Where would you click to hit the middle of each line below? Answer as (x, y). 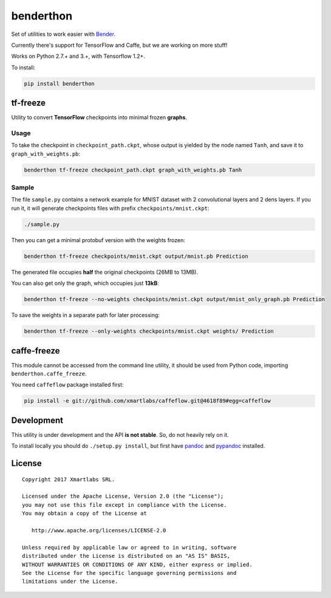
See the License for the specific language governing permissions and (129, 573)
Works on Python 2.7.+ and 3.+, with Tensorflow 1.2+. (78, 56)
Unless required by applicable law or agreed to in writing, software (129, 547)
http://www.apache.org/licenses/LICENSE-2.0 (99, 530)
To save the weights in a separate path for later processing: (86, 315)
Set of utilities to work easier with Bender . (63, 34)
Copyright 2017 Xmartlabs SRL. (69, 479)
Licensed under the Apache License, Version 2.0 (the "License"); (123, 496)
